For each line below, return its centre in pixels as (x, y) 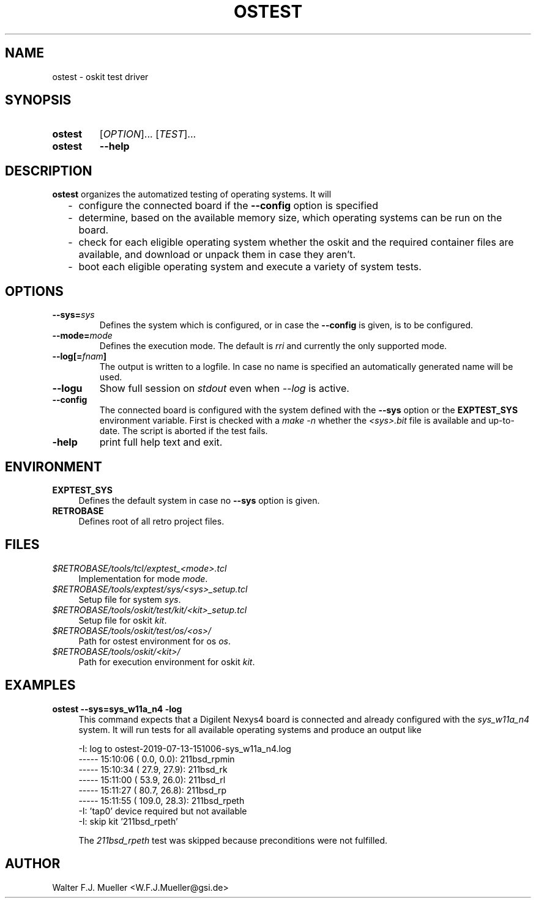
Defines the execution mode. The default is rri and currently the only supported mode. (273, 346)
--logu (67, 389)
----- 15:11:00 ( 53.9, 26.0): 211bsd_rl (152, 780)
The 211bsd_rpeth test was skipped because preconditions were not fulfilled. (233, 840)
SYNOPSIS (38, 100)
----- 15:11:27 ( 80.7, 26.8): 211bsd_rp (153, 790)
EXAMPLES (40, 685)
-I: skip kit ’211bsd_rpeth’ (128, 821)
